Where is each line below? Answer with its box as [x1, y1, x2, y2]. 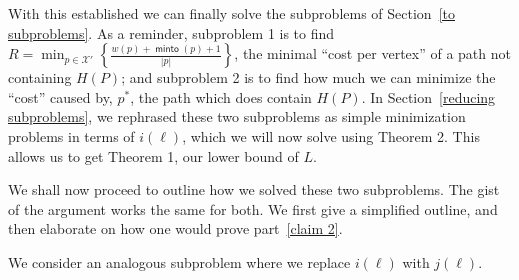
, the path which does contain [130, 86, 312, 107]
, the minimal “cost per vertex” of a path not [234, 43, 511, 64]
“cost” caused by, [8, 86, 113, 107]
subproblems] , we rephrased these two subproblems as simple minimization [8, 106, 466, 127]
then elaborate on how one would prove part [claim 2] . [8, 218, 343, 239]
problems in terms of [8, 125, 135, 146]
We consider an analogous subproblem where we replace [8, 251, 351, 272]
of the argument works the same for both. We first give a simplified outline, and [8, 198, 498, 219]
